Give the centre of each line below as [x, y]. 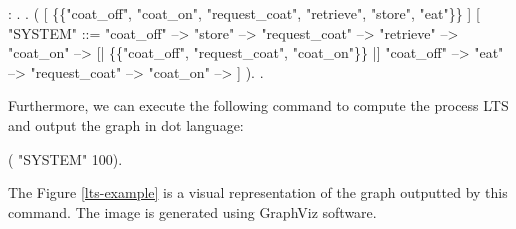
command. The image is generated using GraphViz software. [192, 211]
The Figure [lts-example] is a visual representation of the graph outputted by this [258, 192]
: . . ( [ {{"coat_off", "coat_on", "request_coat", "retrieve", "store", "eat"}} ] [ [244, 13]
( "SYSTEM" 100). [65, 158]
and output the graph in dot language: [126, 124]
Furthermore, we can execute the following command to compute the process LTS [258, 105]
